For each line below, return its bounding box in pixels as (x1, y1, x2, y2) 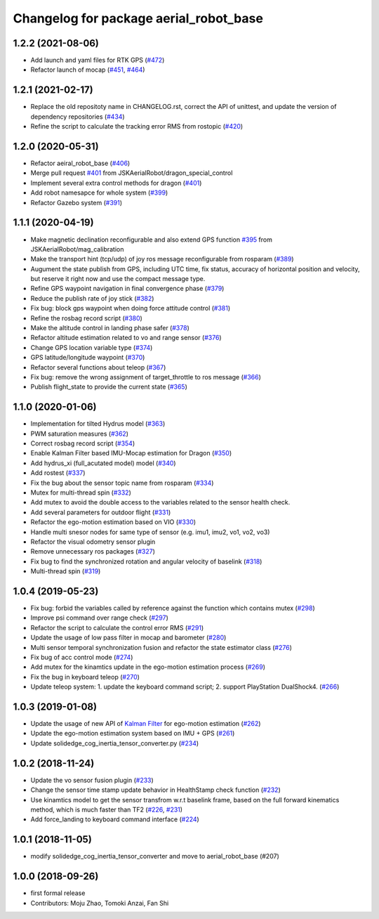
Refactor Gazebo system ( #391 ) (30, 198, 123, 207)
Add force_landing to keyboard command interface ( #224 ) (30, 815, 199, 823)
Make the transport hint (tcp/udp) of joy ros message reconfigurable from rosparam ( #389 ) (30, 255, 294, 263)
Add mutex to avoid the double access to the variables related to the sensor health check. (30, 498, 291, 507)
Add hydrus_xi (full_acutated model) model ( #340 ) (30, 459, 176, 467)
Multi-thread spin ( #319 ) (30, 567, 101, 575)
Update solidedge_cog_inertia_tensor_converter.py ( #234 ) (30, 738, 199, 748)
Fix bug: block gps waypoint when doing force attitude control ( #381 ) (30, 304, 231, 313)
